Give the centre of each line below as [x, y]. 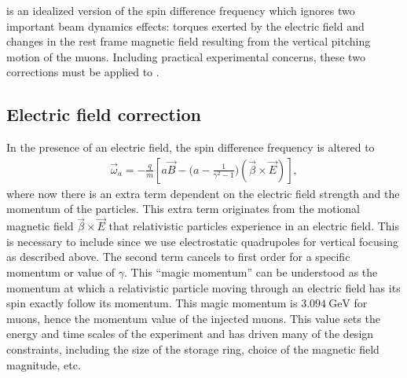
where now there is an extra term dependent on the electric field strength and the [203, 193]
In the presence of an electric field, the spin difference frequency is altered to [191, 147]
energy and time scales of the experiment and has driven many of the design [190, 334]
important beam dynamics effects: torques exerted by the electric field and [185, 26]
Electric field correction [104, 114]
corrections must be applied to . [83, 72]
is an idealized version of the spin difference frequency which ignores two [181, 10]
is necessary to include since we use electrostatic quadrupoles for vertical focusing [202, 241]
